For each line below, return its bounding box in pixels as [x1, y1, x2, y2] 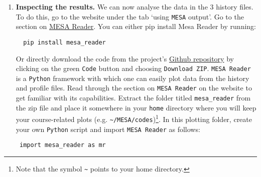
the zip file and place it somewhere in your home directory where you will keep [16, 102, 256, 112]
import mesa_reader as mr [19, 141, 106, 149]
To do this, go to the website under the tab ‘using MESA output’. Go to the [16, 11, 244, 21]
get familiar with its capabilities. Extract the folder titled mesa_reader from [16, 92, 251, 103]
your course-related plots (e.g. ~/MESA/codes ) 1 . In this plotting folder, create [16, 112, 252, 124]
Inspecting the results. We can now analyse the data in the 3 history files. [16, 1, 253, 11]
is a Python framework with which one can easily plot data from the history [16, 72, 249, 83]
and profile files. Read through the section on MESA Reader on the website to [16, 82, 252, 93]
